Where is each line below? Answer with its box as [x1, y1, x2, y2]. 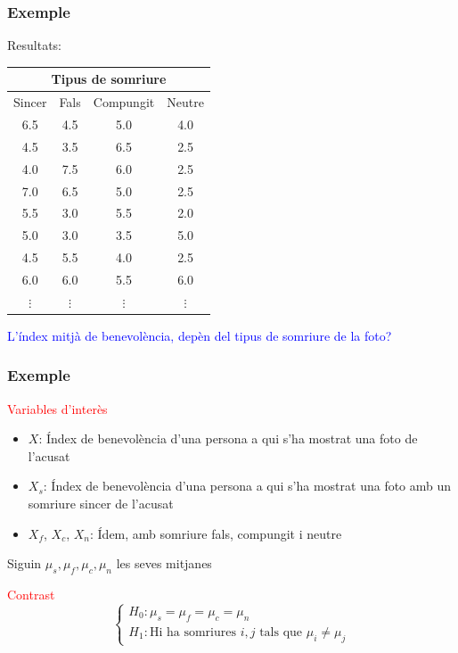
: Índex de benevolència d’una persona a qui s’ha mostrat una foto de [38, 429, 418, 448]
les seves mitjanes [116, 554, 212, 573]
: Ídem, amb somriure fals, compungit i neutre [90, 524, 342, 542]
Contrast [7, 585, 55, 604]
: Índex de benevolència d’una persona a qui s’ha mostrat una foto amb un [43, 476, 452, 495]
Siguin [7, 554, 42, 573]
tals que [259, 625, 303, 639]
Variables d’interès [7, 399, 108, 417]
